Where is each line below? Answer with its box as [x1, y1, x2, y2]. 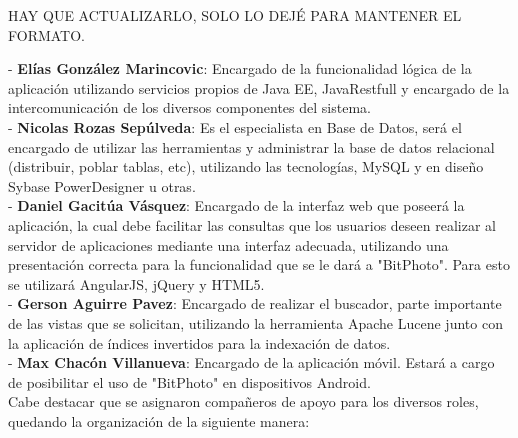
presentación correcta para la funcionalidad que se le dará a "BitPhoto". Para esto [8, 254, 510, 275]
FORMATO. [8, 24, 86, 45]
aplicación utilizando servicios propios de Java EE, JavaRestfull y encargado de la [8, 77, 510, 98]
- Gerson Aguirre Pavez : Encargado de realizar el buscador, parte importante [8, 293, 502, 314]
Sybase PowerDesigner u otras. [8, 175, 196, 196]
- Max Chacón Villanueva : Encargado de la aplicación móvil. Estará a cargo [8, 352, 495, 373]
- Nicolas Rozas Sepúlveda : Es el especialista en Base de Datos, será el [8, 116, 462, 137]
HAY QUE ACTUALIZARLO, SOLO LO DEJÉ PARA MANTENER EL [8, 5, 462, 25]
